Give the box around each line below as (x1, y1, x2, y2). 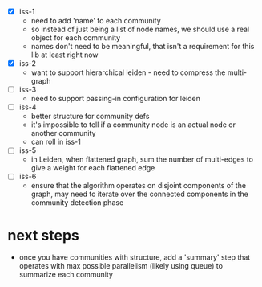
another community (30, 129, 96, 138)
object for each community (30, 33, 121, 43)
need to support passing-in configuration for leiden (30, 94, 201, 104)
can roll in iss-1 (30, 137, 81, 147)
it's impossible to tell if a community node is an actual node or (30, 120, 236, 129)
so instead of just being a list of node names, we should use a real (30, 24, 250, 35)
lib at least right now (30, 50, 99, 59)
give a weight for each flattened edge (30, 163, 155, 173)
